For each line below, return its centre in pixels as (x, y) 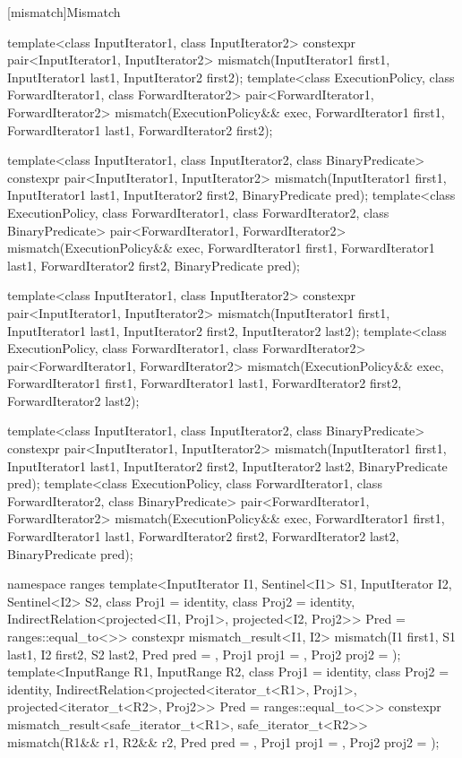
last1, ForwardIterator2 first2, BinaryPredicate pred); (154, 265)
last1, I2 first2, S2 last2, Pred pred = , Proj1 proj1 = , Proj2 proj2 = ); (204, 654)
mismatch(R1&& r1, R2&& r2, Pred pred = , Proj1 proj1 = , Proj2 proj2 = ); (223, 741)
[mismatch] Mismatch (64, 12)
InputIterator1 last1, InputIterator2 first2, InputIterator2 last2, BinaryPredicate (227, 465)
